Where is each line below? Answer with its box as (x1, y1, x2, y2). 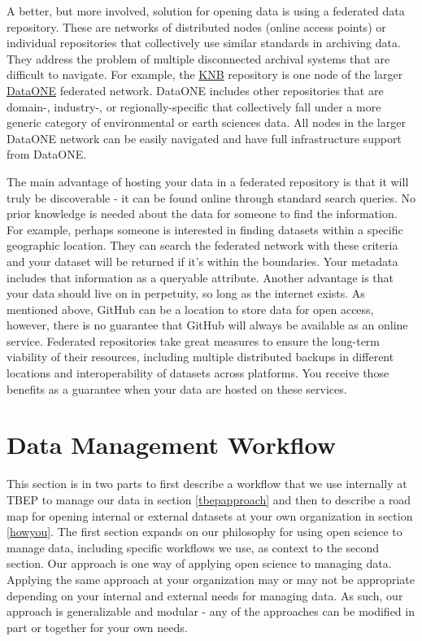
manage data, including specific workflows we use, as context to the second (7, 539, 380, 556)
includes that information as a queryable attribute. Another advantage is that (7, 268, 394, 286)
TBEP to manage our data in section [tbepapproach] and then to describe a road (7, 491, 411, 508)
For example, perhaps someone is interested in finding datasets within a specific (7, 220, 403, 238)
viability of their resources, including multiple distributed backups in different (7, 348, 394, 365)
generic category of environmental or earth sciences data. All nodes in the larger (7, 114, 406, 131)
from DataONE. (7, 146, 87, 163)
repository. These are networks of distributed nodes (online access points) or (7, 18, 386, 35)
